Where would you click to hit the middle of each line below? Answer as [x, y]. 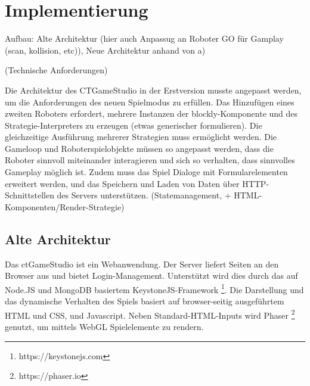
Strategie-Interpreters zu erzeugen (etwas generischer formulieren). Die [134, 125]
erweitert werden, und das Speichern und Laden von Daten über [122, 183]
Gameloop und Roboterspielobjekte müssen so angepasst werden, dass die [139, 148]
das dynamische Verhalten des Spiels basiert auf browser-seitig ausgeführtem [145, 301]
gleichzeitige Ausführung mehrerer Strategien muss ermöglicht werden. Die [141, 137]
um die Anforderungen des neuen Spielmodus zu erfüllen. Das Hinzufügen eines [150, 102]
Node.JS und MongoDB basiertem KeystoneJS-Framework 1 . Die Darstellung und [154, 288]
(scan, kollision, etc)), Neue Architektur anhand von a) [105, 50]
